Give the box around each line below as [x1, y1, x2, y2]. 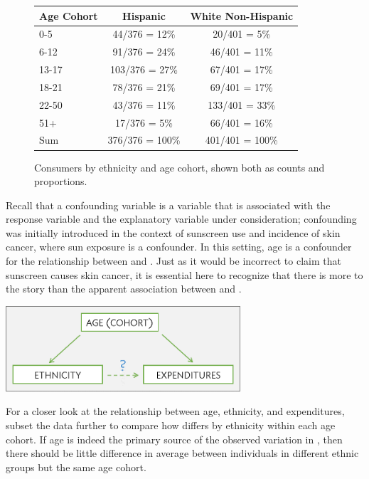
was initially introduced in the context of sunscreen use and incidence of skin [6, 225, 341, 240]
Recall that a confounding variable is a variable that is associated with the [6, 197, 331, 212]
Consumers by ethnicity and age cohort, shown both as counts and [34, 159, 325, 174]
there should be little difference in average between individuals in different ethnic [6, 446, 359, 460]
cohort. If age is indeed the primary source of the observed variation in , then [6, 431, 343, 446]
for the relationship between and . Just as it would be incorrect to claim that [6, 253, 341, 268]
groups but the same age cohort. [6, 459, 146, 474]
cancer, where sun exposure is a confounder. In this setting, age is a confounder [6, 239, 352, 254]
